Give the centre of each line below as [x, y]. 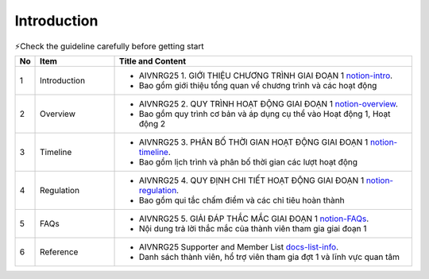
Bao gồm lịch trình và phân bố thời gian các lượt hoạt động [248, 161]
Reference [59, 252]
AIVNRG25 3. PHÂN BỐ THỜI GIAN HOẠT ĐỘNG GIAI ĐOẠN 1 [253, 141]
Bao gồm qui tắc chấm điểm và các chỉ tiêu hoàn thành [242, 200]
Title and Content [153, 61]
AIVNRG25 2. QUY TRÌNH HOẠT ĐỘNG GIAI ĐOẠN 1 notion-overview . [269, 103]
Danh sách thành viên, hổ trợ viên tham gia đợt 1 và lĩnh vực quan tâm [269, 257]
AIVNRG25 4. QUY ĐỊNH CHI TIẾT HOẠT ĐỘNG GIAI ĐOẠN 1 [251, 180]
